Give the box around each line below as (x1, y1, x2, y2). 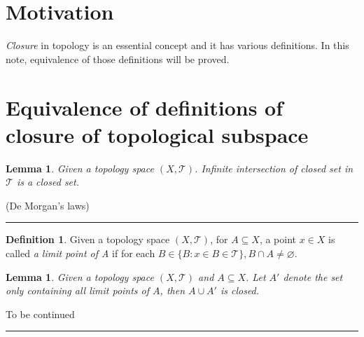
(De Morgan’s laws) (6, 198, 90, 212)
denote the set (283, 269, 343, 284)
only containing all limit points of (6, 283, 150, 298)
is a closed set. (16, 174, 79, 189)
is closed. (220, 283, 260, 298)
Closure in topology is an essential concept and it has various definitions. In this (6, 38, 349, 53)
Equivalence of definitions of (6, 92, 283, 121)
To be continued (6, 306, 75, 321)
